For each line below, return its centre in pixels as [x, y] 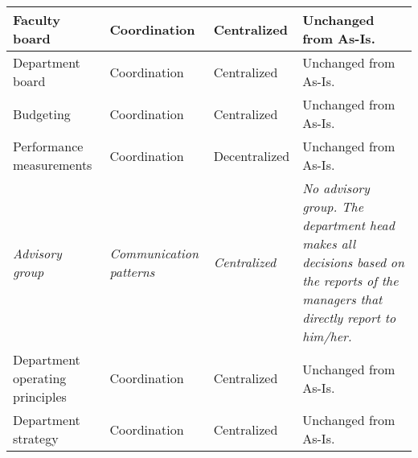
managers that [342, 299]
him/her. [327, 336]
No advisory [336, 188]
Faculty [37, 20]
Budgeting [42, 113]
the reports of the [350, 281]
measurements [53, 165]
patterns [132, 271]
